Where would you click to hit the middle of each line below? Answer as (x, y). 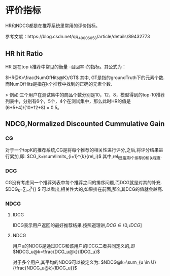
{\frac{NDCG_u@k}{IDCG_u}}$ (45, 268)
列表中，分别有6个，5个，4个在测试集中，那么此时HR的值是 (68, 101)
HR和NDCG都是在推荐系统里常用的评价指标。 (53, 26)
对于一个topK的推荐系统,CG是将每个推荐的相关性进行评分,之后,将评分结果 (82, 150)
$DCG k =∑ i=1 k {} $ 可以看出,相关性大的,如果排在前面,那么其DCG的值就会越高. (84, 189)
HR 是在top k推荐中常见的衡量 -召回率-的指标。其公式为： (66, 66)
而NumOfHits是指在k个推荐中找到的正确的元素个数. (59, 84)
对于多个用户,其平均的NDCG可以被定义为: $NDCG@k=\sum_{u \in (81, 262)
